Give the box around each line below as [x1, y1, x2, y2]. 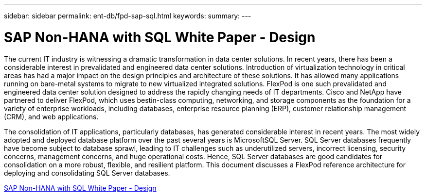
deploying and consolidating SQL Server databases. [4, 168, 170, 177]
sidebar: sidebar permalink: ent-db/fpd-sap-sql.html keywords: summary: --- [4, 12, 251, 20]
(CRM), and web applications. [4, 112, 99, 121]
